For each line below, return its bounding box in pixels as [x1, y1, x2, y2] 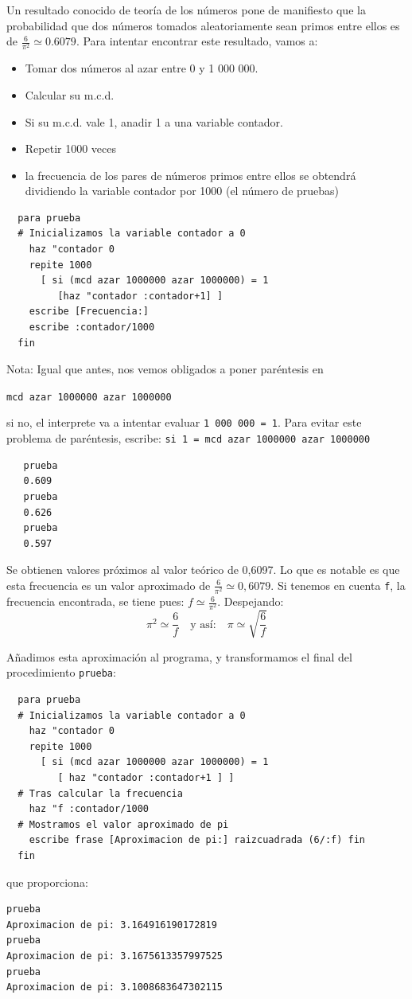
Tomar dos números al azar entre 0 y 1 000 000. [25, 60, 258, 76]
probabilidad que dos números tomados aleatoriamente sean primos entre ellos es [6, 17, 400, 33]
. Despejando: [217, 593, 284, 610]
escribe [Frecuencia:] [29, 306, 149, 318]
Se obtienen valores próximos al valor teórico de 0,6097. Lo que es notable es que [6, 561, 400, 578]
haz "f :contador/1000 [29, 803, 149, 815]
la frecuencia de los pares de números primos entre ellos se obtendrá [25, 166, 356, 183]
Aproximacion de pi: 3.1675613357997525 [6, 950, 223, 962]
